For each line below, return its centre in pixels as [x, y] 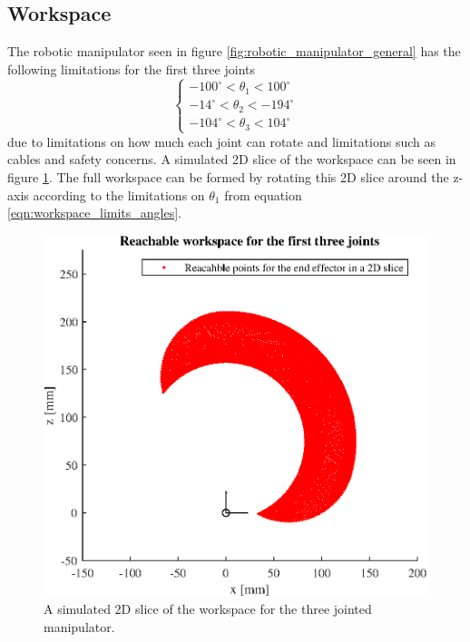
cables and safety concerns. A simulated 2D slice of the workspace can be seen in [232, 159]
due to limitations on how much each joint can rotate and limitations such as [222, 141]
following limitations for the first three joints [131, 68]
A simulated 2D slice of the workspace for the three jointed [208, 609]
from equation [263, 195]
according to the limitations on [119, 195]
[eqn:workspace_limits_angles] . [95, 213]
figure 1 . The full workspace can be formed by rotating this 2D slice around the [228, 177]
